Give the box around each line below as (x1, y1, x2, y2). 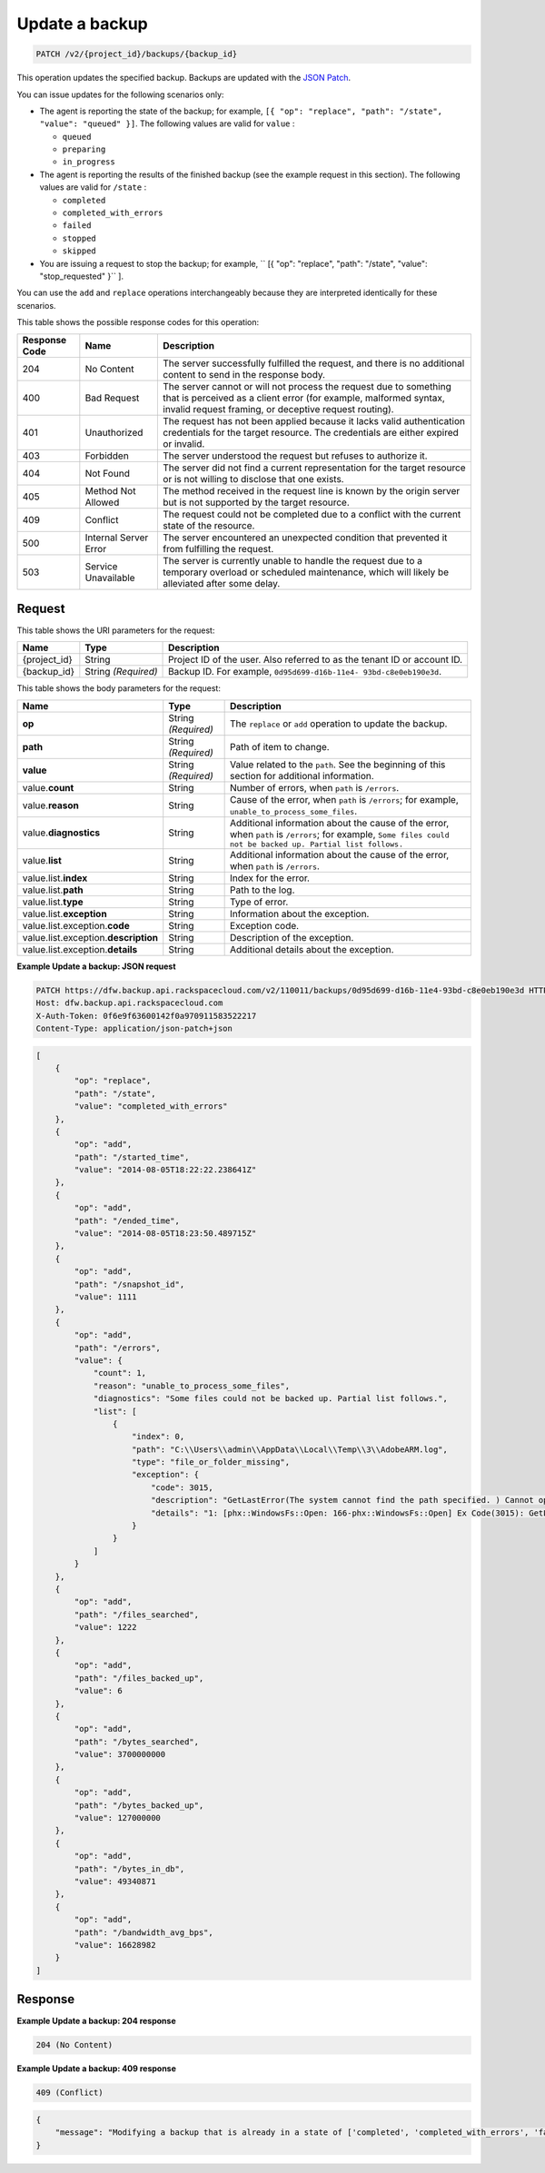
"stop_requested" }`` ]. (39, 271, 124, 282)
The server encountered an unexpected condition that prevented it (163, 531, 448, 544)
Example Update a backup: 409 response (16, 2063, 177, 2074)
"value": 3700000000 (74, 1749, 166, 1760)
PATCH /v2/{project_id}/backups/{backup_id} (35, 49, 238, 59)
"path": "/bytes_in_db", (74, 1863, 185, 1874)
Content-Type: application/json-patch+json (35, 1023, 233, 1033)
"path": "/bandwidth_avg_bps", (74, 1927, 213, 1938)
